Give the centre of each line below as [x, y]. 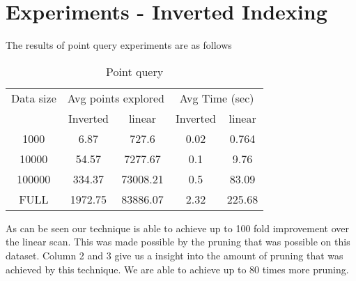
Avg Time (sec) [217, 98]
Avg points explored [116, 98]
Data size [34, 98]
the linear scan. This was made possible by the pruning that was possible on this [178, 242]
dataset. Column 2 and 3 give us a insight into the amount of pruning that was [175, 255]
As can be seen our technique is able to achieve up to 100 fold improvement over [178, 228]
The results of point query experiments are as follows [119, 45]
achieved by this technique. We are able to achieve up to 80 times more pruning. [177, 269]
